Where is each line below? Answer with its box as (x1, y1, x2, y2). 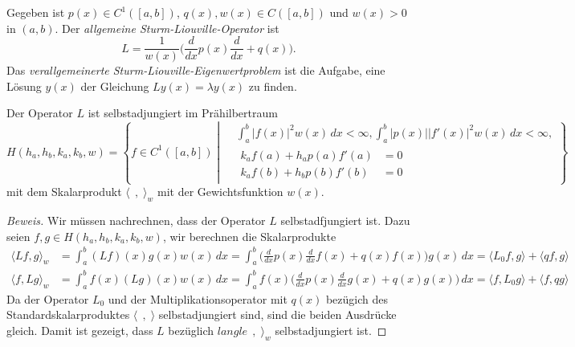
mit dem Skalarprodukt (6, 183, 122, 200)
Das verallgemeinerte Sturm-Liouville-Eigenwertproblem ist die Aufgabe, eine (6, 62, 385, 79)
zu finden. (248, 77, 297, 94)
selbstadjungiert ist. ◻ (275, 321, 387, 338)
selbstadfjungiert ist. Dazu (280, 211, 410, 228)
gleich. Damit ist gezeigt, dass (6, 321, 153, 338)
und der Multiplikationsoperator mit (108, 290, 287, 307)
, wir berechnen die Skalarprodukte (162, 227, 336, 244)
